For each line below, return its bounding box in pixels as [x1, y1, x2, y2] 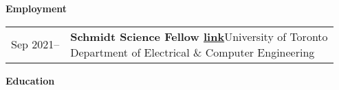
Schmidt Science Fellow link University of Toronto [70, 28, 328, 44]
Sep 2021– [11, 36, 60, 52]
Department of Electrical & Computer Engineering [70, 44, 315, 60]
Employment [6, 1, 67, 15]
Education [6, 73, 55, 87]
